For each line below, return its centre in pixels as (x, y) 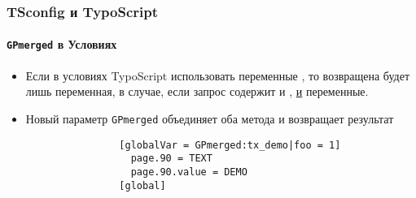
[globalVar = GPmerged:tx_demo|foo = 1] (230, 145)
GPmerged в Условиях (62, 44)
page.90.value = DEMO (189, 172)
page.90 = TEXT (171, 159)
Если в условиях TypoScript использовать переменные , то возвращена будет (218, 75)
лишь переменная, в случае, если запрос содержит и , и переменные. (197, 91)
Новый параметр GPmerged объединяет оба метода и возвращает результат (210, 118)
